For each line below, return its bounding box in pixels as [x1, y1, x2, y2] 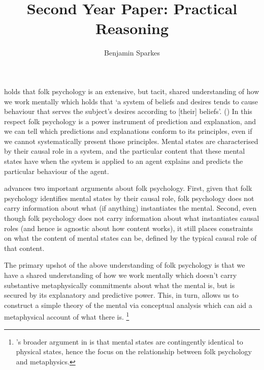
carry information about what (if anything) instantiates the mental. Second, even [4, 203, 257, 213]
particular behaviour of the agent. [4, 165, 109, 176]
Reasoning [95, 18, 169, 39]
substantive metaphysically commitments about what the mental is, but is [4, 279, 235, 290]
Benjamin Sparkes [104, 47, 160, 58]
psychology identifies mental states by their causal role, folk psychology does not [4, 192, 254, 203]
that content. [4, 242, 45, 253]
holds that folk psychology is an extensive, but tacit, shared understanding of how [4, 86, 259, 96]
